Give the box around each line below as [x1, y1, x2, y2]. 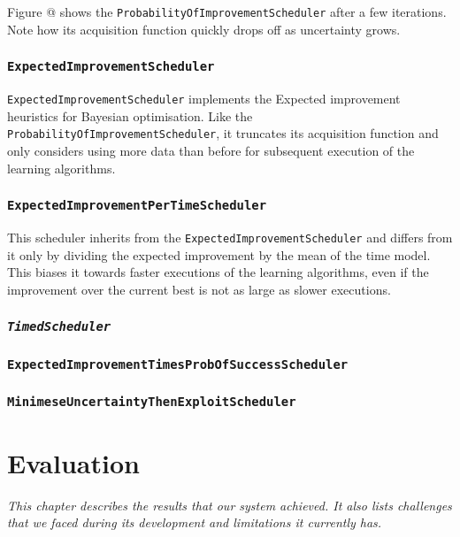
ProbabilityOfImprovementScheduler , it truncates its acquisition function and [7, 124, 439, 142]
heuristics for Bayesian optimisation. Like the [7, 106, 253, 125]
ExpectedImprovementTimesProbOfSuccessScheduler [7, 357, 349, 372]
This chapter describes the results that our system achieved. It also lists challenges [7, 495, 452, 514]
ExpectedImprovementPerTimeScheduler [7, 198, 267, 213]
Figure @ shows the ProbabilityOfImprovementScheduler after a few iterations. [7, 3, 447, 20]
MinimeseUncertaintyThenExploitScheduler [7, 395, 296, 410]
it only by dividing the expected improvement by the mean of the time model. [7, 245, 431, 264]
